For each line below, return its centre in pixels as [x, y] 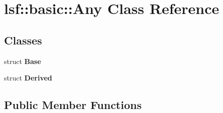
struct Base [23, 61]
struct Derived [28, 78]
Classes [23, 40]
